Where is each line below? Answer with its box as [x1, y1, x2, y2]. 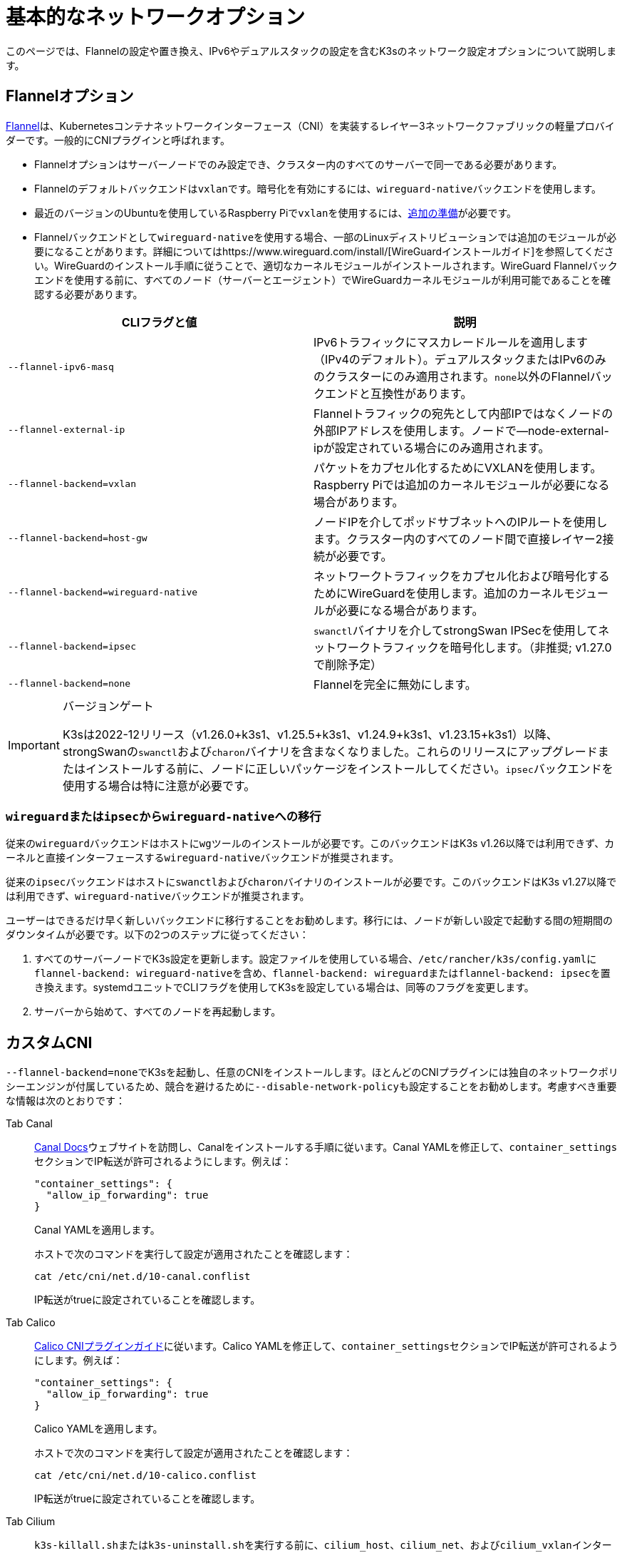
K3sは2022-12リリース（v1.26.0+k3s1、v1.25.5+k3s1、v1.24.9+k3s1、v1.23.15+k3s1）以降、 [62, 727, 558, 742]
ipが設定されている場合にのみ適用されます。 [313, 440, 550, 455]
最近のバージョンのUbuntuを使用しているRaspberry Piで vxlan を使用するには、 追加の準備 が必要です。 [34, 206, 517, 219]
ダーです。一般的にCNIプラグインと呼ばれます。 [6, 133, 230, 146]
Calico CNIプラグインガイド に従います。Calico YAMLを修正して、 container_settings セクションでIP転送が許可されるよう [34, 1340, 618, 1353]
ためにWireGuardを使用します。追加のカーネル [313, 585, 564, 600]
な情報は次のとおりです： [6, 1095, 125, 1107]
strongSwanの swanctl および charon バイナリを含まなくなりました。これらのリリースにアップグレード [62, 744, 598, 759]
